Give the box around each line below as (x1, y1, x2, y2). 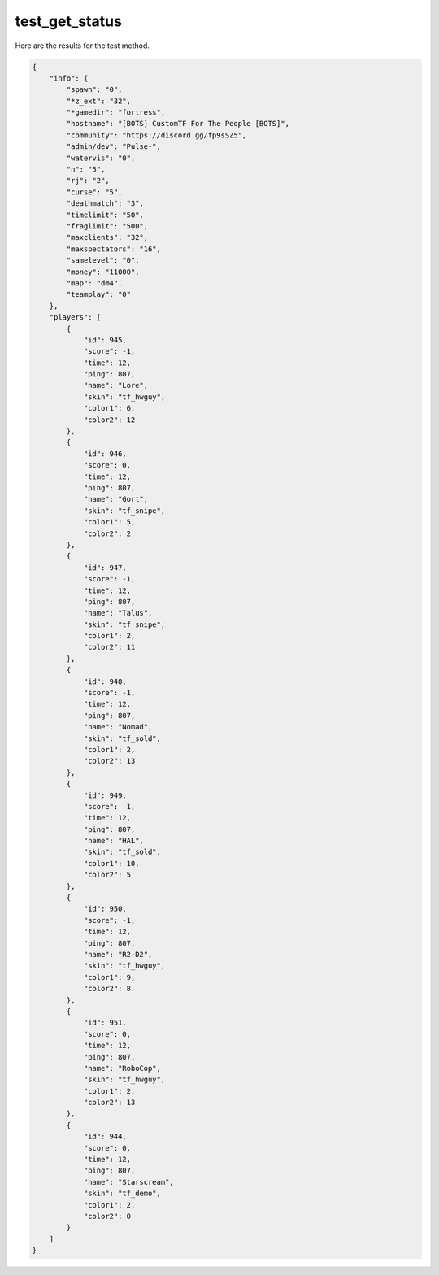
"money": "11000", (66, 267, 140, 276)
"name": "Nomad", (83, 722, 153, 732)
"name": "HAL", (83, 836, 144, 846)
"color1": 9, (83, 973, 136, 981)
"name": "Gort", (83, 494, 149, 504)
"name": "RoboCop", (83, 1064, 162, 1073)
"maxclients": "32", (66, 233, 149, 242)
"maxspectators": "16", (66, 244, 162, 254)
